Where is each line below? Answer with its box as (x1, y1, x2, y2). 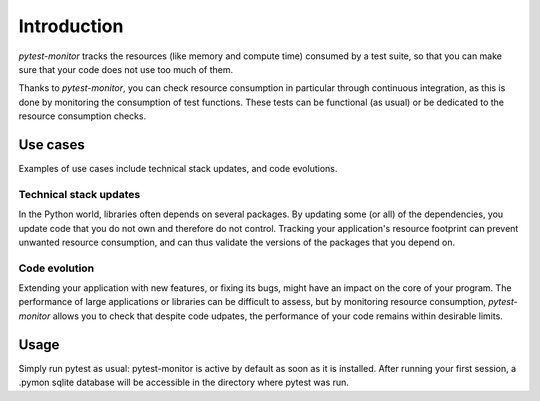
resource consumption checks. (18, 110, 147, 122)
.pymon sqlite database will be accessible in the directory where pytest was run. (18, 376, 350, 389)
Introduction (18, 15, 124, 37)
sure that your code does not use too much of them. (18, 63, 234, 75)
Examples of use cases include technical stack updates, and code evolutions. (18, 163, 338, 175)
